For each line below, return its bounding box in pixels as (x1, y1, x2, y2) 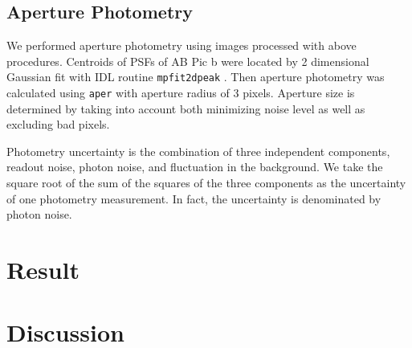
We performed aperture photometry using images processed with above (6, 37, 357, 54)
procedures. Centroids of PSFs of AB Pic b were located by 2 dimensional (6, 52, 369, 69)
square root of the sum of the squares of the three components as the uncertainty (6, 174, 406, 191)
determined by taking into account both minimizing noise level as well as (6, 100, 365, 117)
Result (6, 253, 80, 286)
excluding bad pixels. (6, 116, 110, 133)
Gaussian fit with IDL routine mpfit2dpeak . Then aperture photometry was (6, 68, 385, 85)
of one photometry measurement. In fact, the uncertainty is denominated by (6, 190, 381, 207)
